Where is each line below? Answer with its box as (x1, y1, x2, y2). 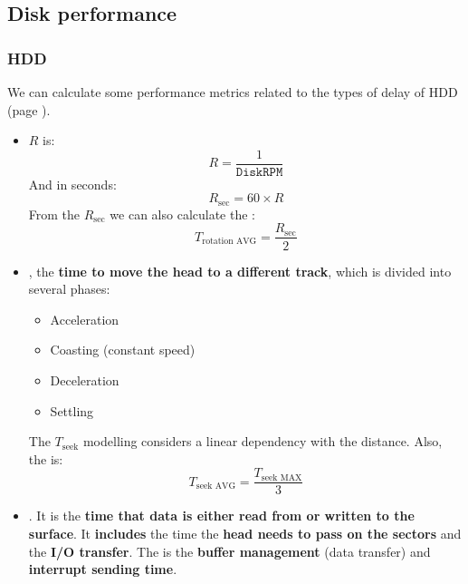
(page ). (7, 100, 51, 119)
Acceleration (50, 309, 119, 328)
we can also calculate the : (110, 204, 255, 223)
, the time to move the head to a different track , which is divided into (28, 261, 452, 280)
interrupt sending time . (28, 560, 177, 579)
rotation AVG (202, 237, 257, 247)
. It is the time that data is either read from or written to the (28, 506, 415, 525)
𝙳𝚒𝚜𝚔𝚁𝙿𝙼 (235, 165, 283, 179)
